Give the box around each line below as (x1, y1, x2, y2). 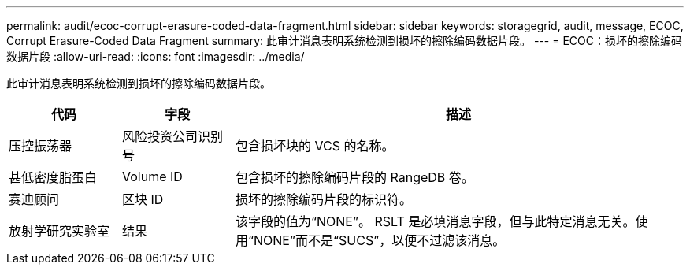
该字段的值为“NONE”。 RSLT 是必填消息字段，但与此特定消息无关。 (235, 213, 636, 229)
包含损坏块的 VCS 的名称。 (235, 138, 395, 154)
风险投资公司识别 (121, 128, 223, 144)
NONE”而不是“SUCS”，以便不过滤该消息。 (254, 232, 506, 248)
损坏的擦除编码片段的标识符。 (235, 191, 412, 207)
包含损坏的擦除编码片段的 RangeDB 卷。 (235, 169, 474, 185)
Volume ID (121, 169, 183, 184)
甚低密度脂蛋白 (9, 169, 98, 185)
